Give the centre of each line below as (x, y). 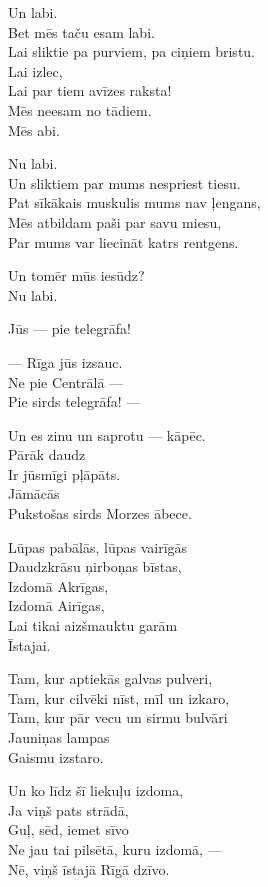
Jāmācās (34, 493)
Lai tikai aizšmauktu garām (93, 625)
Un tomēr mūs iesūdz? (76, 275)
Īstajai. (29, 644)
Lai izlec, (35, 70)
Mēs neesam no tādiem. (80, 109)
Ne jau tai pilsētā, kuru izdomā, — (115, 848)
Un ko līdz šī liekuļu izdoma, (96, 790)
